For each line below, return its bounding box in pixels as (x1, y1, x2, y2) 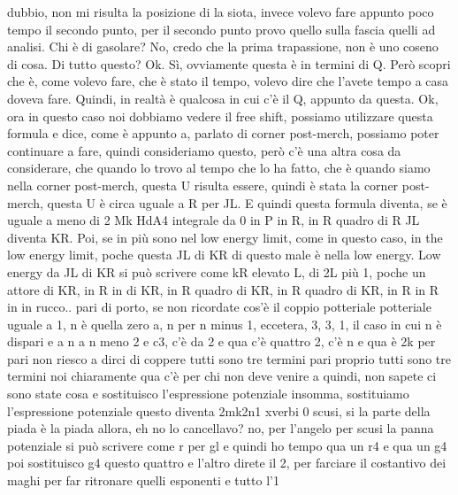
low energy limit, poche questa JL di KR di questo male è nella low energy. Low (7, 245, 441, 264)
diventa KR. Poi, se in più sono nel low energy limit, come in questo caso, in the (7, 228, 443, 246)
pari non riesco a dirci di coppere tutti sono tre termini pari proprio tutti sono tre (7, 349, 451, 367)
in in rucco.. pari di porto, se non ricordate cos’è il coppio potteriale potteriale (7, 298, 431, 316)
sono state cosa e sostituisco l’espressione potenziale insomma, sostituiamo (7, 384, 409, 403)
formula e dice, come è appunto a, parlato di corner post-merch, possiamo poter (7, 124, 439, 143)
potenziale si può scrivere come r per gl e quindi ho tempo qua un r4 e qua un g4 (7, 436, 447, 454)
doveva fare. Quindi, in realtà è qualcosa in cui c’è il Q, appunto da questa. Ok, (7, 89, 439, 107)
